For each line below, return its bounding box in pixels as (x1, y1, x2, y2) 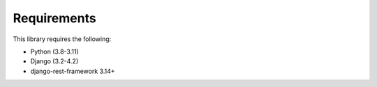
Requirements (13, 10, 97, 26)
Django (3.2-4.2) (30, 57, 79, 65)
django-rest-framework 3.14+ (30, 67, 115, 75)
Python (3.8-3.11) (30, 47, 80, 56)
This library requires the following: (13, 35, 112, 43)
